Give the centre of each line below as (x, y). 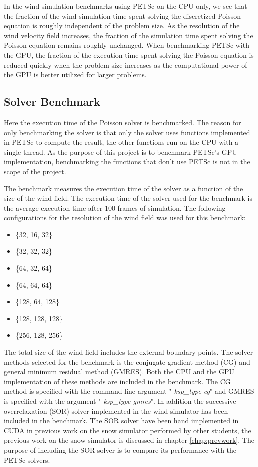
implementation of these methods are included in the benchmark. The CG (117, 381)
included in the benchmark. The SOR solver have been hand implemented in (121, 421)
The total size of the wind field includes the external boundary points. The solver (129, 352)
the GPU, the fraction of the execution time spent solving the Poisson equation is (129, 55)
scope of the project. (35, 171)
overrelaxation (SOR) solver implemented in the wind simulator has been (116, 411)
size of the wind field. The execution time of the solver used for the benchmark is (128, 198)
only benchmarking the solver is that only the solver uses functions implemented (127, 132)
